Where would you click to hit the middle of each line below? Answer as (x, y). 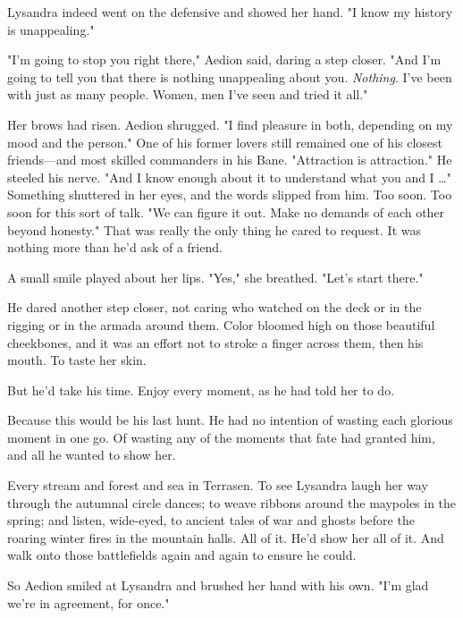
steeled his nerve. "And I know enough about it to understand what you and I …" (229, 177)
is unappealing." (51, 29)
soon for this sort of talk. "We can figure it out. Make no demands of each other (226, 212)
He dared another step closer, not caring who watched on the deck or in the (215, 307)
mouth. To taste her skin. (77, 360)
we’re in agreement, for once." (88, 602)
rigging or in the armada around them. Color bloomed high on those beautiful (221, 324)
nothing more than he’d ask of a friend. (115, 247)
